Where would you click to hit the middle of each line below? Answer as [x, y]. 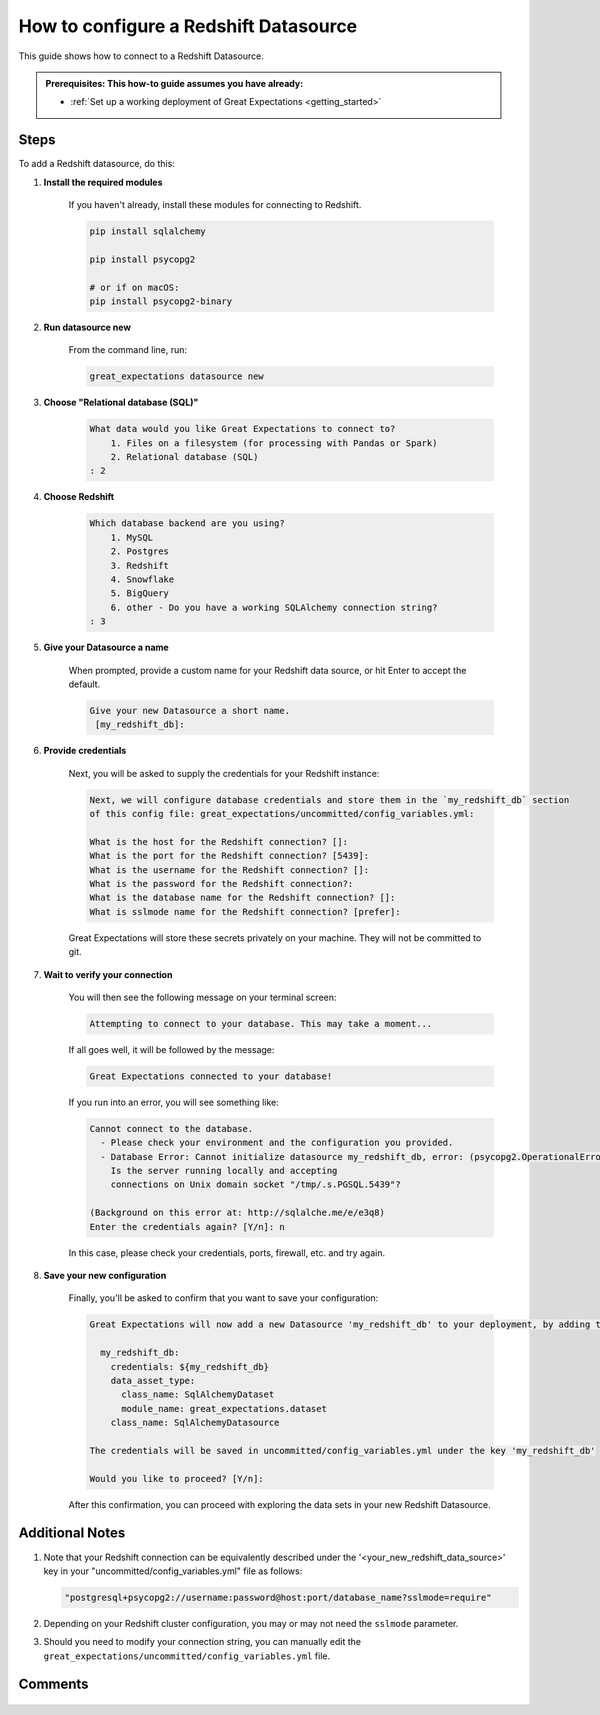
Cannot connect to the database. [171, 1128]
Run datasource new [87, 327]
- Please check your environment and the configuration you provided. [277, 1143]
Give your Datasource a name [106, 647]
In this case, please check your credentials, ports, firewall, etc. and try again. [226, 1252]
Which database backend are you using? [187, 523]
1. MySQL [132, 537]
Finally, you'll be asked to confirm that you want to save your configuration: [223, 1298]
